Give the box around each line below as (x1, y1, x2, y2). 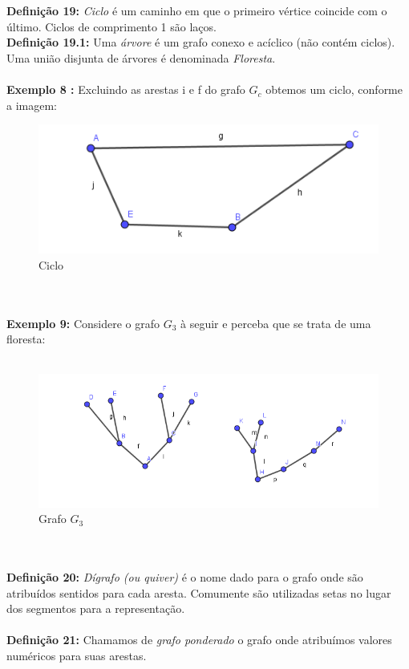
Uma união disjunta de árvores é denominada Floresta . (6, 49, 276, 66)
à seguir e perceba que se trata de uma (180, 314, 371, 331)
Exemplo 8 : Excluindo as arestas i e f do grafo (6, 81, 245, 98)
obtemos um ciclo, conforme (265, 81, 403, 98)
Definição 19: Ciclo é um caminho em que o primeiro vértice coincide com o (6, 2, 387, 19)
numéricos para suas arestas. (6, 647, 147, 664)
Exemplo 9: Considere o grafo (6, 314, 160, 331)
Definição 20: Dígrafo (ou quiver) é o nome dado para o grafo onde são (6, 569, 363, 586)
